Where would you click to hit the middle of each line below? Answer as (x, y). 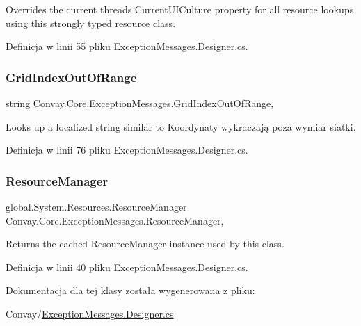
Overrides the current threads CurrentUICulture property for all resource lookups (180, 9)
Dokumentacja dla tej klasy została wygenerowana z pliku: (130, 290)
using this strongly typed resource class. (91, 23)
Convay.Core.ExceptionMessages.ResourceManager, (115, 220)
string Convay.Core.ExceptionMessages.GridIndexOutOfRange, (140, 103)
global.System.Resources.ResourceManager (96, 206)
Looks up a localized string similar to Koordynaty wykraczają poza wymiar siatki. (181, 126)
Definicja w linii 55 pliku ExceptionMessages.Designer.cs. (127, 46)
